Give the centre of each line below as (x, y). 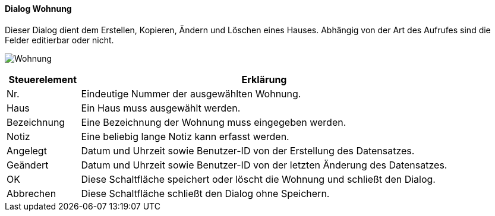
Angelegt (27, 150)
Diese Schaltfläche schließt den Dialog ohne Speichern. (205, 193)
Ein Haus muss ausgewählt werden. (161, 108)
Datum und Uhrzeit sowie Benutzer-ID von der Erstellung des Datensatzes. (248, 150)
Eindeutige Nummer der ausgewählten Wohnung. (191, 93)
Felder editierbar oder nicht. (59, 40)
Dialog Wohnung (38, 9)
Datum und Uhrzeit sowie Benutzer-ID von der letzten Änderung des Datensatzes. (264, 165)
